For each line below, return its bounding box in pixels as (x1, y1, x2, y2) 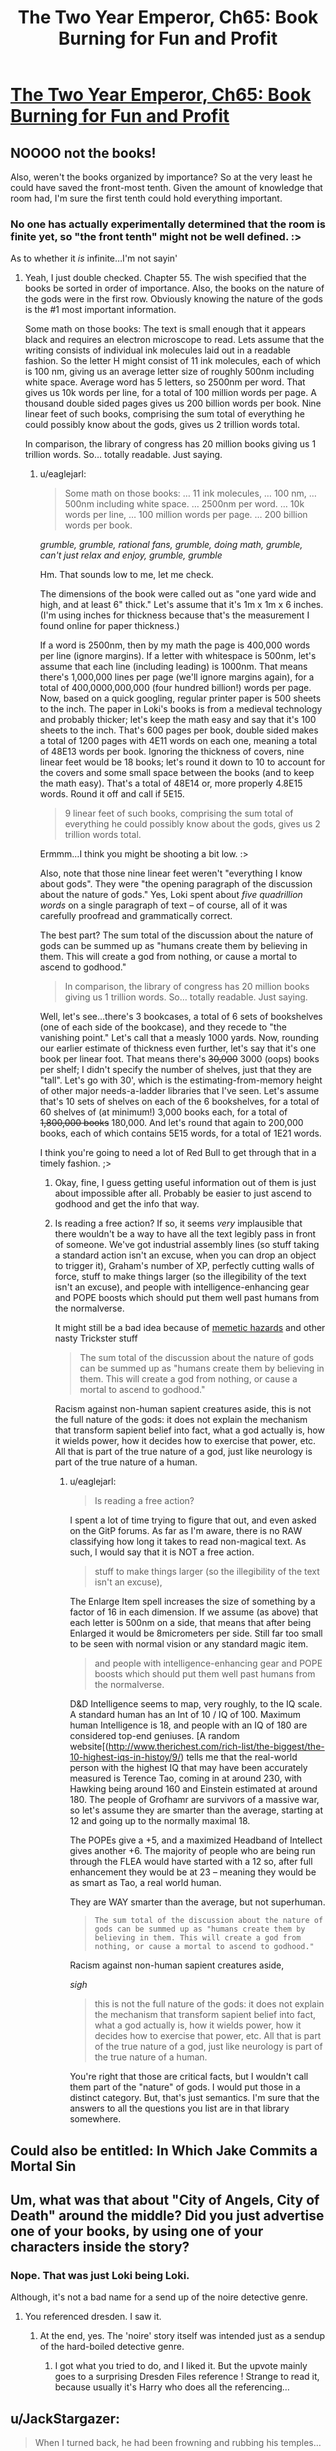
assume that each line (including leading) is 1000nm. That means (39, 661, 308, 673)
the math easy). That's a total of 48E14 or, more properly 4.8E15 (39, 777, 303, 790)
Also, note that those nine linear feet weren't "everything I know (39, 867, 303, 880)
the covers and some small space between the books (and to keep (39, 767, 315, 779)
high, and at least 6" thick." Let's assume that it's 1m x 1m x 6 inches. (39, 599, 324, 611)
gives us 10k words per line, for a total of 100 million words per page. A (24, 387, 317, 399)
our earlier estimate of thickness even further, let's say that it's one (39, 1042, 317, 1055)
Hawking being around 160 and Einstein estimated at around (69, 1783, 318, 1795)
